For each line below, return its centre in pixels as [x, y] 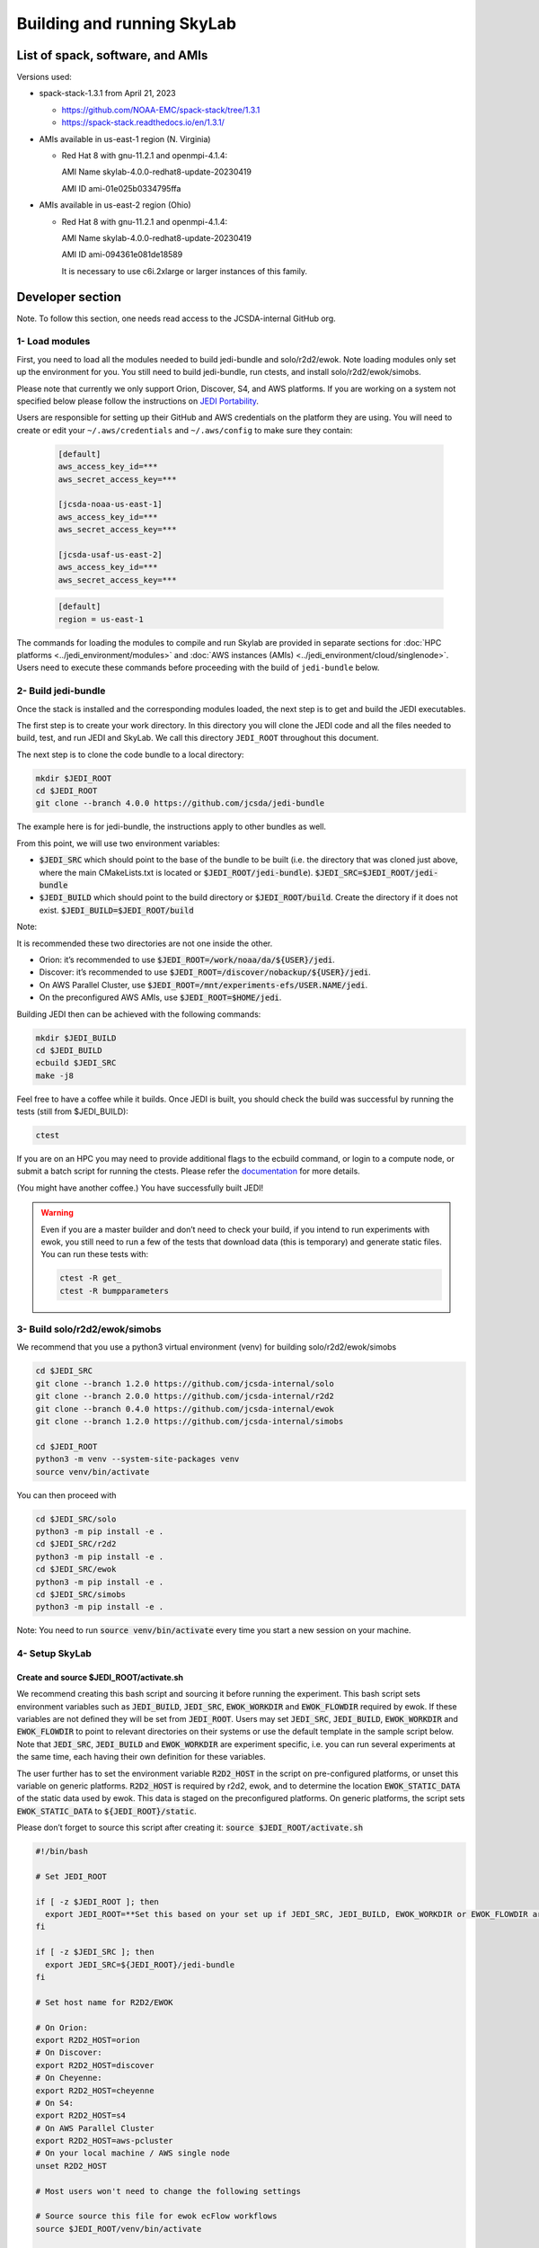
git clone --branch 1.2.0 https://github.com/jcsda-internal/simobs [190, 1422]
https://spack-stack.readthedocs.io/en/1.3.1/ [143, 122]
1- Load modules [53, 342]
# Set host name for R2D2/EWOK [105, 2002]
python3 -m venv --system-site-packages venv [137, 1459]
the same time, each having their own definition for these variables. [141, 1757]
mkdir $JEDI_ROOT [74, 778]
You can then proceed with [66, 1495]
